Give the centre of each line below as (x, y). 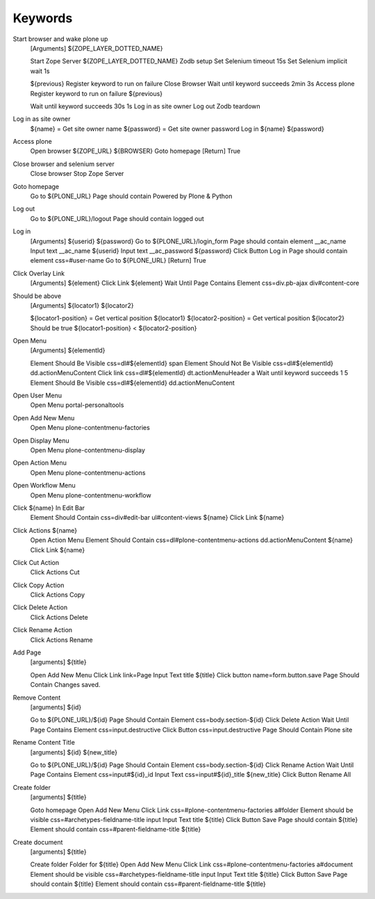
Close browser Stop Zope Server (77, 174)
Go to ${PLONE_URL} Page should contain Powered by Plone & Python (131, 196)
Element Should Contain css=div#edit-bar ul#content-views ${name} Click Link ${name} (157, 518)
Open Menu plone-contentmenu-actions (88, 472)
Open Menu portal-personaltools (77, 405)
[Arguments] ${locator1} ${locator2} (82, 305)
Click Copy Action (39, 585)
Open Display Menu (41, 440)
